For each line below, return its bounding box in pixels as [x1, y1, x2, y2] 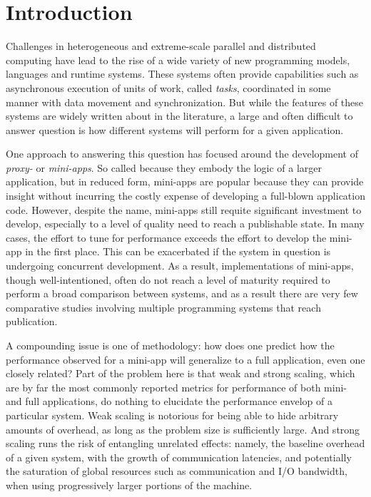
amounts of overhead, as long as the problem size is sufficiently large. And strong [6, 421, 360, 436]
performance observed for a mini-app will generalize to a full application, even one [6, 352, 365, 367]
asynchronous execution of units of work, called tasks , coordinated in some [6, 80, 331, 95]
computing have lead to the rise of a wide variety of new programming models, [6, 52, 350, 67]
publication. [6, 314, 58, 329]
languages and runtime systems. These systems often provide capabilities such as [6, 66, 359, 81]
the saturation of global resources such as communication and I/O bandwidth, [6, 463, 347, 478]
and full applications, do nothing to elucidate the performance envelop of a [6, 394, 332, 409]
